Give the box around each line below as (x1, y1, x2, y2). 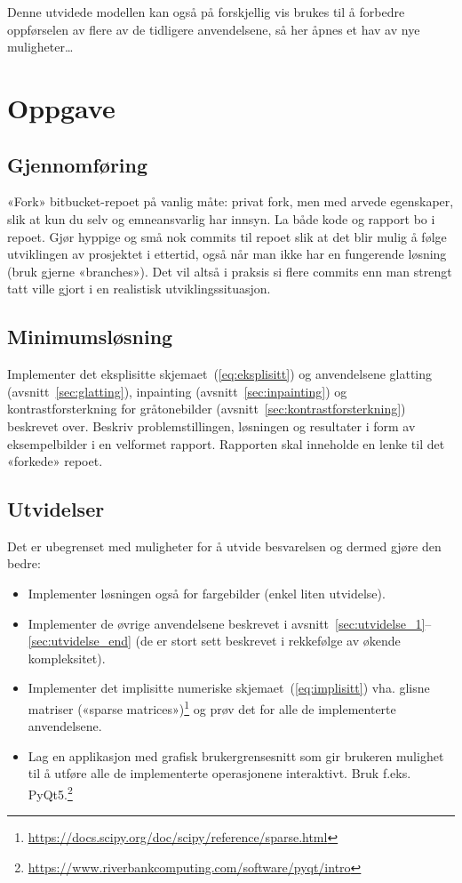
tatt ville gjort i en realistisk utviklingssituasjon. (7, 279, 271, 298)
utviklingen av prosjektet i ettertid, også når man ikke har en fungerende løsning (7, 245, 447, 263)
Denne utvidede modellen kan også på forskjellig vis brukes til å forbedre (7, 3, 405, 20)
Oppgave (7, 89, 115, 125)
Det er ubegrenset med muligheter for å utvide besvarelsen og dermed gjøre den (7, 536, 442, 555)
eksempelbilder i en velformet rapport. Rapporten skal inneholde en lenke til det (7, 434, 445, 453)
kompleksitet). (28, 648, 106, 667)
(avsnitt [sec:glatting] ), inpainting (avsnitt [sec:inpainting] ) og (7, 381, 347, 400)
